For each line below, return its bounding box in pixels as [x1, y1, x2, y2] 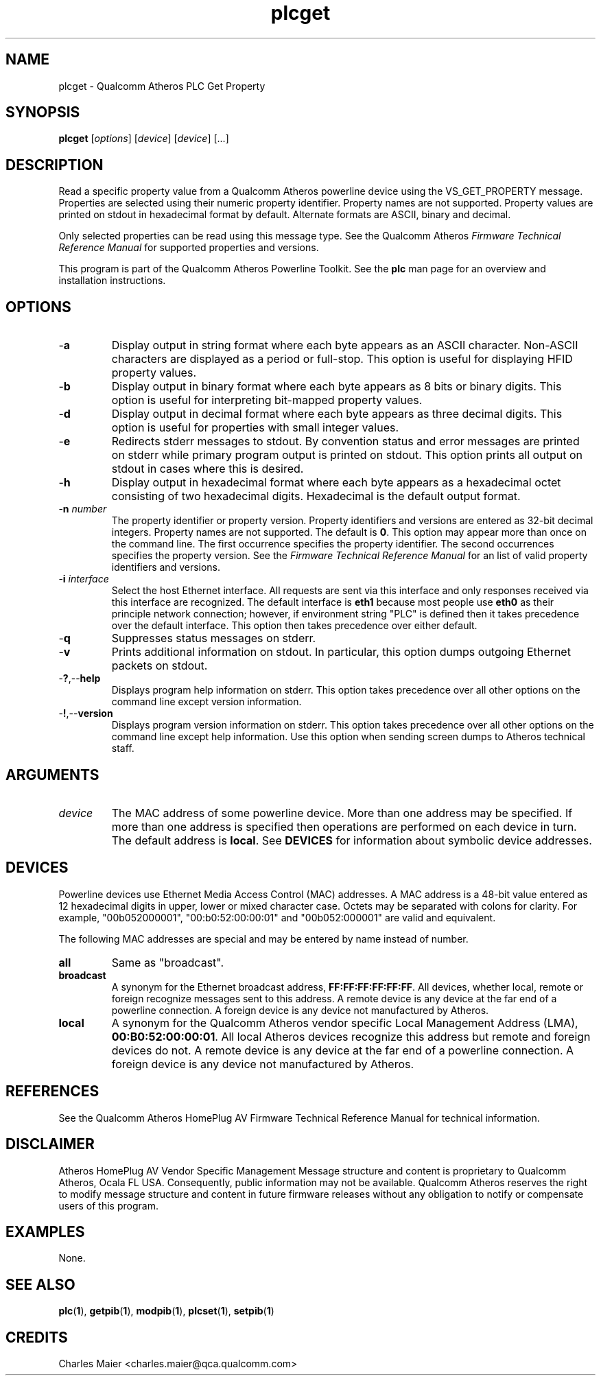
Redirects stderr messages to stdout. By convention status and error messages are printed [111, 434, 580, 449]
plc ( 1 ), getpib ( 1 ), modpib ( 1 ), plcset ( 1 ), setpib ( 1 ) [58, 1305, 274, 1317]
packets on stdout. [111, 659, 208, 673]
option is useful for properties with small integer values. [111, 421, 399, 435]
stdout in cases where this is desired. [111, 462, 304, 476]
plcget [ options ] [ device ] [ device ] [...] [58, 132, 229, 145]
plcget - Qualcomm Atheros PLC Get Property [58, 80, 266, 92]
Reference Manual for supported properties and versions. [58, 241, 319, 254]
